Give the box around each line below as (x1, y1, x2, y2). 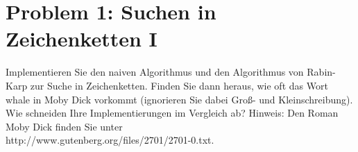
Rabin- (307, 65, 336, 79)
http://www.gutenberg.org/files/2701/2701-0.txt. (6, 133, 214, 147)
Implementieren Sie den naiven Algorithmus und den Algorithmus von (6, 65, 304, 79)
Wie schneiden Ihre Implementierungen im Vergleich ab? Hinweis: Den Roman (6, 105, 339, 120)
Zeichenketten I (6, 24, 157, 53)
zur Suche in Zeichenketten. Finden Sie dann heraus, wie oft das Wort (30, 78, 328, 92)
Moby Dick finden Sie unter (6, 119, 123, 133)
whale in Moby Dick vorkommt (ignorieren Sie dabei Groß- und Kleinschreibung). (6, 92, 353, 106)
